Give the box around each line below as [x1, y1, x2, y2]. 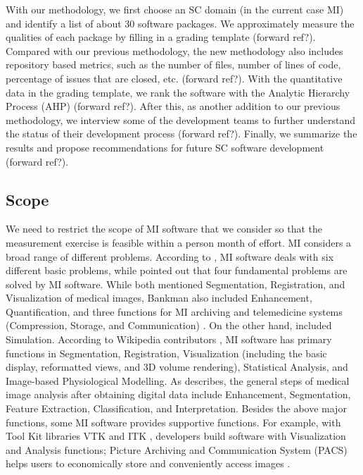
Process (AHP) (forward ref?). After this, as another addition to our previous [6, 99, 340, 113]
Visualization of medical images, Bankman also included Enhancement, [6, 290, 312, 305]
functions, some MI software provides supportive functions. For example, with [6, 414, 341, 429]
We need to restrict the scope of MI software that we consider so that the [6, 221, 323, 236]
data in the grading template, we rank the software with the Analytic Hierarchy [6, 85, 350, 99]
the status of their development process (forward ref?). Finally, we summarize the [6, 126, 357, 141]
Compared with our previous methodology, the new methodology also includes [6, 43, 343, 58]
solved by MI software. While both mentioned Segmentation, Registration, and [6, 276, 345, 291]
